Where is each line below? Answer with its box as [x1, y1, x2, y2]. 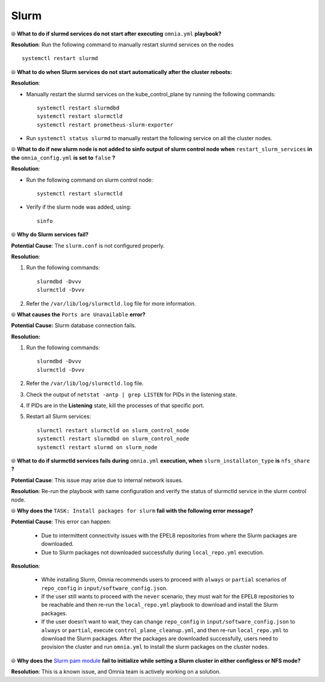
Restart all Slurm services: [26, 413, 91, 420]
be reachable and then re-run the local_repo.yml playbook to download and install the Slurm [41, 601, 278, 609]
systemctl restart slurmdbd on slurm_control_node [37, 435, 190, 442]
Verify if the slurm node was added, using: [26, 203, 132, 210]
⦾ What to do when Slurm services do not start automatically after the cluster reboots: [11, 68, 232, 75]
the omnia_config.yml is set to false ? [11, 154, 116, 161]
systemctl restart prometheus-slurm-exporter [37, 121, 174, 128]
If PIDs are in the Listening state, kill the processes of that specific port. [26, 402, 205, 409]
